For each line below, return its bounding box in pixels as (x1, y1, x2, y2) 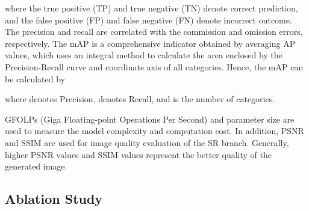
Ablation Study (5, 189, 103, 208)
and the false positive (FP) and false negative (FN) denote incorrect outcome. (5, 13, 292, 26)
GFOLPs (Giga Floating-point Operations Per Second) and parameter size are (5, 112, 295, 125)
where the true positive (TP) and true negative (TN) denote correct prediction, (5, 2, 298, 14)
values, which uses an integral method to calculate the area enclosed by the (5, 49, 282, 61)
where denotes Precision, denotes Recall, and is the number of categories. (5, 93, 275, 105)
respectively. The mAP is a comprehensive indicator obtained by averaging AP (5, 37, 296, 49)
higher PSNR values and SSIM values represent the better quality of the (5, 148, 272, 161)
